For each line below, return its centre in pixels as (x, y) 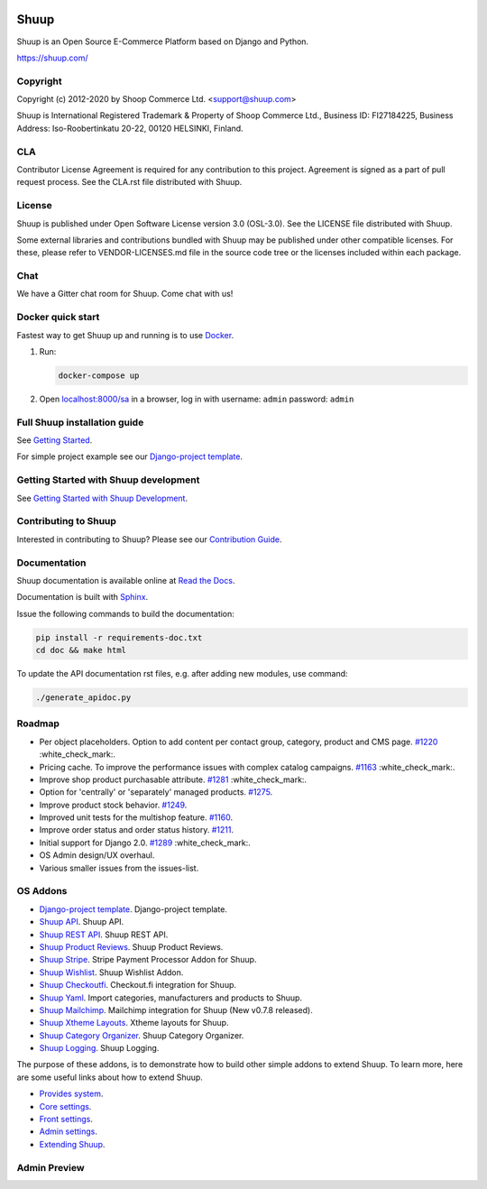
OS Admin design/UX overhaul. (97, 855)
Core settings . (65, 1106)
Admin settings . (69, 1131)
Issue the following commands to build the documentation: (125, 613)
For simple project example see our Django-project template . (130, 456)
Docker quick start (58, 318)
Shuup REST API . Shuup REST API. (104, 935)
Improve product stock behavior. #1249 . (113, 805)
